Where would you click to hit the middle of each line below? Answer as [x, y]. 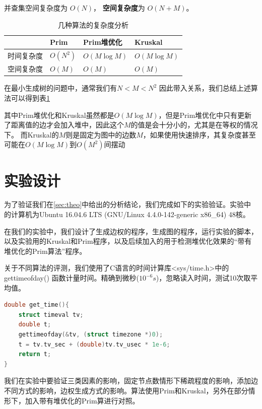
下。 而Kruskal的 [31, 134]
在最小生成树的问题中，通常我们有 [60, 88]
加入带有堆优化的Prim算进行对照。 [82, 400]
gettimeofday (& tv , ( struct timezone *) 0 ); [91, 334]
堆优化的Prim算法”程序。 [45, 251]
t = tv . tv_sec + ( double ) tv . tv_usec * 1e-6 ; [94, 344]
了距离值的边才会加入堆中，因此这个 [64, 125]
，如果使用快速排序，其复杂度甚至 [199, 134]
